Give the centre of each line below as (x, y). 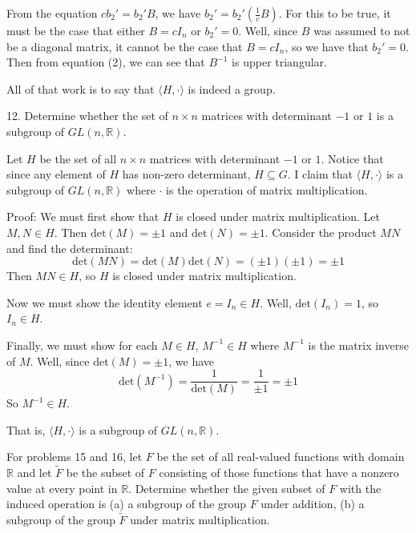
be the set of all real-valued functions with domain (281, 457)
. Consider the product (321, 232)
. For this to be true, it (335, 13)
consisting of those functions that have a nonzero (279, 473)
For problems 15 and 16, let (75, 457)
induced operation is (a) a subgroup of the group (126, 504)
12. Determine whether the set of (87, 116)
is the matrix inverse (358, 345)
